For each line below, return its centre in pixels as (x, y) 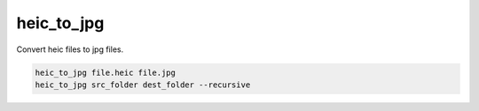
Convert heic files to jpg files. (70, 49)
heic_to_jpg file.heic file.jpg (106, 72)
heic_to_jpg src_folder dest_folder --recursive (143, 85)
